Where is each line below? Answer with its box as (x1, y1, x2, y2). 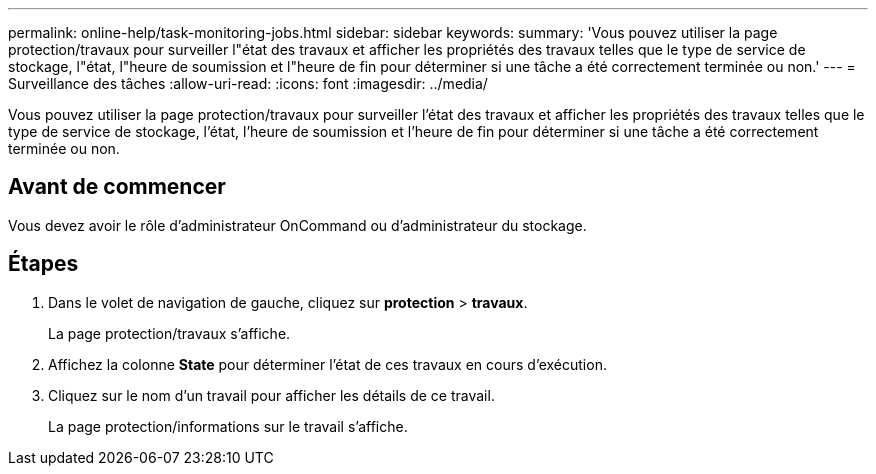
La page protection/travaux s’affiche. (48, 324, 291, 342)
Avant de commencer (8, 174, 226, 200)
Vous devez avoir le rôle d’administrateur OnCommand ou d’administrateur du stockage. (8, 216, 587, 234)
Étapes (8, 251, 79, 277)
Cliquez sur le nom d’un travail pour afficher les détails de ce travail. (48, 386, 495, 404)
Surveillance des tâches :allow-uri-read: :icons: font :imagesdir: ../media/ (8, 75, 488, 92)
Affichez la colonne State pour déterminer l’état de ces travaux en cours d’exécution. (48, 355, 607, 373)
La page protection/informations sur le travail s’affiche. (48, 417, 408, 435)
